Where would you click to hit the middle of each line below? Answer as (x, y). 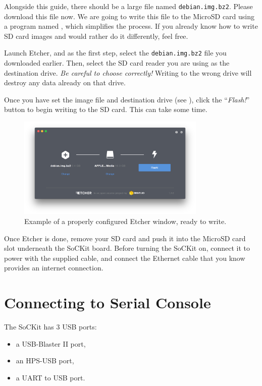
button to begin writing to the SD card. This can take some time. (106, 109)
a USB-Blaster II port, (51, 343)
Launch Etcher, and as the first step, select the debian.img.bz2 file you (115, 53)
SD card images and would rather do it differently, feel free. (96, 36)
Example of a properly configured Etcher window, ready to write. (125, 221)
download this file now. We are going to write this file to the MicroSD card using (129, 16)
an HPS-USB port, (45, 361)
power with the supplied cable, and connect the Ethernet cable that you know (125, 258)
